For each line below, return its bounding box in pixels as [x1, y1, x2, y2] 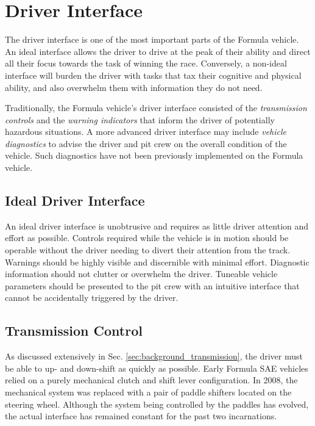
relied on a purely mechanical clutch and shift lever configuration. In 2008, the [5, 374, 298, 386]
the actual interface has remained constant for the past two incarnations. [5, 410, 277, 422]
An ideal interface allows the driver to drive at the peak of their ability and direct [5, 45, 311, 57]
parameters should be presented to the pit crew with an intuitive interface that [5, 279, 300, 292]
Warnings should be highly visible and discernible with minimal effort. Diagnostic [5, 255, 310, 268]
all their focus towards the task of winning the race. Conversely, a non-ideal [5, 57, 287, 70]
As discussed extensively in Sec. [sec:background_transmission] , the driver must [5, 350, 303, 363]
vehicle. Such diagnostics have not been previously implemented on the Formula [5, 149, 303, 162]
